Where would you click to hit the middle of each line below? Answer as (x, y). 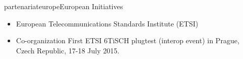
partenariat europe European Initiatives (64, 6)
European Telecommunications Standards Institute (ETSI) (107, 23)
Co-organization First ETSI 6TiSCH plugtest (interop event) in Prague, (128, 40)
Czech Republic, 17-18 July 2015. (68, 50)
